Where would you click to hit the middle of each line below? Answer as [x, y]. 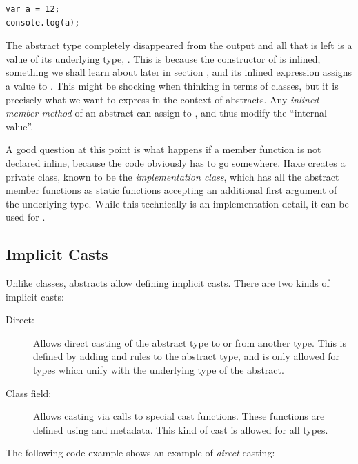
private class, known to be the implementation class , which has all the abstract [172, 176]
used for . [26, 217]
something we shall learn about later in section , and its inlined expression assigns [179, 72]
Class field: [29, 393]
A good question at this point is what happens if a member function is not [163, 149]
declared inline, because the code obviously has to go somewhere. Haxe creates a [176, 162]
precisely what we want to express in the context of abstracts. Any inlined [162, 99]
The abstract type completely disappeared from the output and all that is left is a [179, 45]
